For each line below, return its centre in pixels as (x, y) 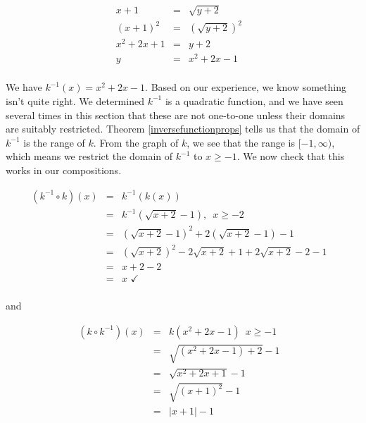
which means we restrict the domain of (89, 156)
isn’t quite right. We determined (75, 100)
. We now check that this (291, 156)
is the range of (54, 142)
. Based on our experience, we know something (246, 87)
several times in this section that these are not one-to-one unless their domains (176, 115)
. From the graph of (136, 142)
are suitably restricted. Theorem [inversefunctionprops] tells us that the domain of (183, 129)
